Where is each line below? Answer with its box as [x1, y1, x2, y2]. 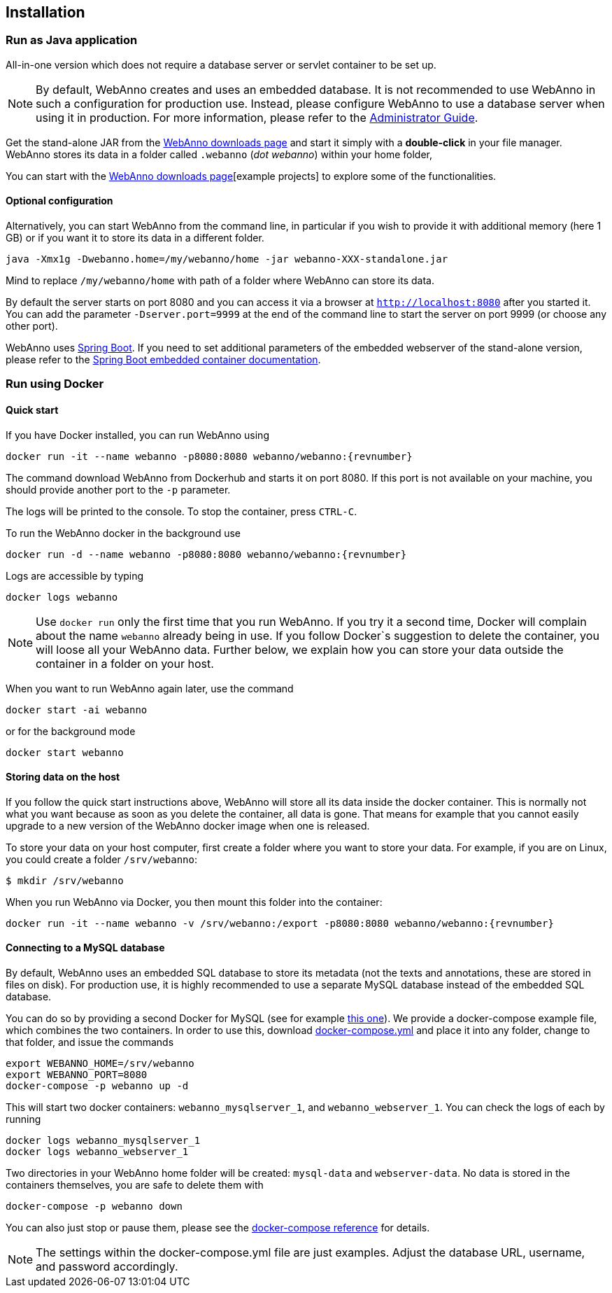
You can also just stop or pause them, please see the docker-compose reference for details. [6, 1222, 430, 1234]
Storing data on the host [6, 771, 120, 783]
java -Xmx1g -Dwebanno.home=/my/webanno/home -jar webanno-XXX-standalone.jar [6, 253, 448, 265]
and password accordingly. [36, 1259, 178, 1274]
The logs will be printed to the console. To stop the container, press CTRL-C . [6, 505, 357, 517]
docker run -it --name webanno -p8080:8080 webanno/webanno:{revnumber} [6, 450, 413, 462]
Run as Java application [6, 33, 138, 48]
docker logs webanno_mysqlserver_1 [6, 1135, 201, 1147]
